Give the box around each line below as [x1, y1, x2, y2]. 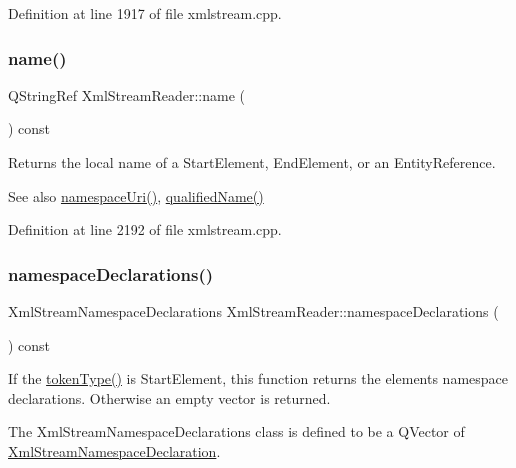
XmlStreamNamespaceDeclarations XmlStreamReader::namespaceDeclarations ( [8, 301, 499, 321]
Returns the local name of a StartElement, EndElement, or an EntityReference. [8, 152, 496, 172]
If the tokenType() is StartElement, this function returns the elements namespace [8, 368, 509, 389]
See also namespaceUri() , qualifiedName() [8, 185, 264, 206]
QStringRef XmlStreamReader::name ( [8, 84, 245, 105]
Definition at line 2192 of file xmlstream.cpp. [8, 219, 282, 240]
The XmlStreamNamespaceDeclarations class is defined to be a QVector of [8, 421, 465, 442]
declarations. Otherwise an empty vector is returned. [8, 387, 331, 408]
